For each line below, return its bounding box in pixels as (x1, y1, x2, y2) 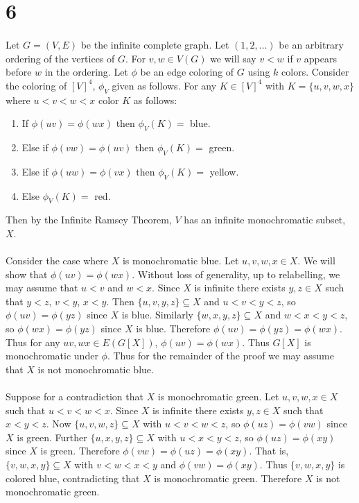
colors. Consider (281, 65, 349, 79)
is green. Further (17, 429, 87, 444)
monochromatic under (6, 348, 98, 363)
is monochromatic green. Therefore (154, 470, 302, 485)
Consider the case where (6, 253, 108, 268)
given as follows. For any (112, 78, 217, 92)
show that (6, 266, 48, 281)
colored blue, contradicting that (6, 470, 140, 485)
